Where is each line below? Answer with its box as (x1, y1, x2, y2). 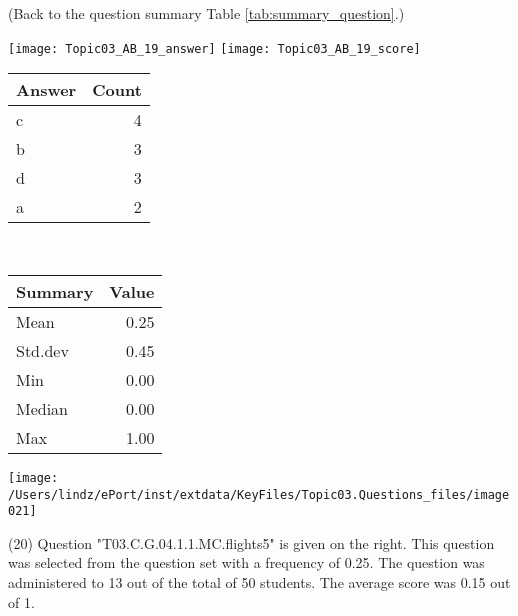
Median (16, 396, 69, 420)
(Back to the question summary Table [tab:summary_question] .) (8, 3, 405, 23)
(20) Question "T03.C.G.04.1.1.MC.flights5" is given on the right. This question (8, 532, 495, 553)
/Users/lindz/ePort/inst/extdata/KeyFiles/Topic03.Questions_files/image (8, 487, 510, 502)
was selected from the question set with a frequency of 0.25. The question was (8, 552, 485, 573)
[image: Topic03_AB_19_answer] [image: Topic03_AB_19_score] (8, 41, 421, 56)
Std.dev (16, 338, 69, 362)
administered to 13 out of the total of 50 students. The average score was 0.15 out (8, 572, 511, 592)
